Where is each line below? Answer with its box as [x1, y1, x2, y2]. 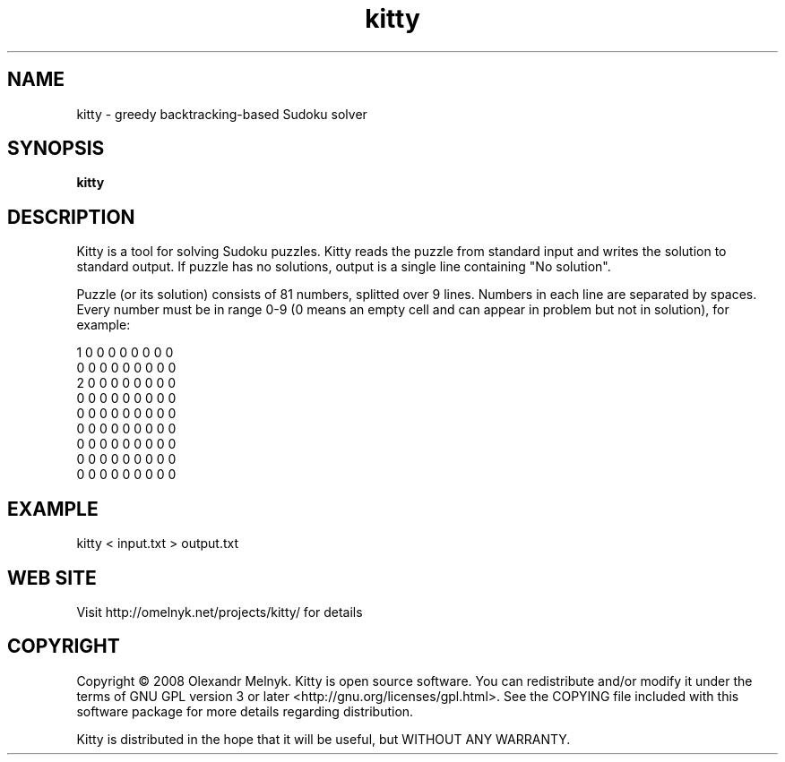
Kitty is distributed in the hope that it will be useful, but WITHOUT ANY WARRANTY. [76, 731, 571, 747]
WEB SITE [7, 566, 97, 589]
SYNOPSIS [7, 137, 105, 160]
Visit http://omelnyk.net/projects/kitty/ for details [76, 604, 363, 620]
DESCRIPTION [7, 205, 135, 228]
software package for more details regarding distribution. [76, 703, 414, 719]
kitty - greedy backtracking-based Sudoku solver [76, 106, 367, 122]
